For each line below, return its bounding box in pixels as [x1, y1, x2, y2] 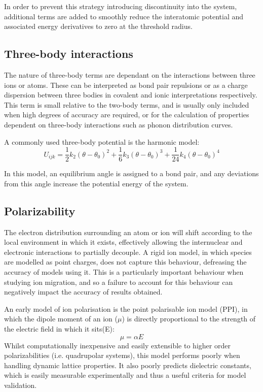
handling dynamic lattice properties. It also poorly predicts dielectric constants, [4, 360, 251, 370]
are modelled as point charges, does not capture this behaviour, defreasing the [4, 256, 247, 267]
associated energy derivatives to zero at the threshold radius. [4, 21, 193, 31]
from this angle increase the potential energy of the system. [4, 178, 189, 188]
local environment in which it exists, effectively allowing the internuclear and [4, 237, 243, 247]
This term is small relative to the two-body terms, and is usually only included [4, 99, 249, 110]
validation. [4, 379, 37, 390]
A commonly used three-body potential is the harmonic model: [4, 136, 200, 147]
